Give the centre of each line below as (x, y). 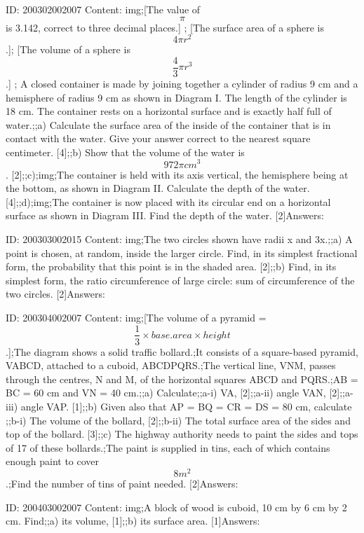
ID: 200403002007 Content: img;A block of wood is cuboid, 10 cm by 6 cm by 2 (176, 507)
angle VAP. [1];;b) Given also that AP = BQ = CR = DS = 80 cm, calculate (186, 406)
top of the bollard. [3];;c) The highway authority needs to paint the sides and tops (182, 434)
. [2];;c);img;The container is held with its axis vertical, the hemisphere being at (177, 174)
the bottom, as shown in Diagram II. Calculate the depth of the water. (158, 188)
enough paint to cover (53, 461)
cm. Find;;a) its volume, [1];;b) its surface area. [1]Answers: (133, 521)
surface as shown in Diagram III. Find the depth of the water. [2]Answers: (165, 215)
